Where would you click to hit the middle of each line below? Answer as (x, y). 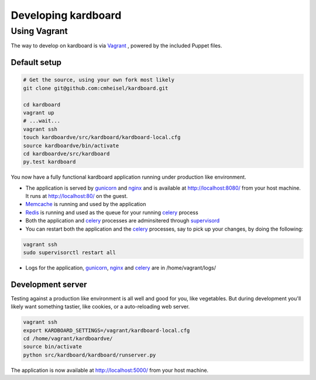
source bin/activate (52, 347)
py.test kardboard (49, 162)
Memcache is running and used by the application (86, 204)
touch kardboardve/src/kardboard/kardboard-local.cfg (102, 137)
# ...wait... (42, 121)
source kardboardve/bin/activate (71, 146)
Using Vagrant (39, 31)
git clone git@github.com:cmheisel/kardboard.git (96, 88)
